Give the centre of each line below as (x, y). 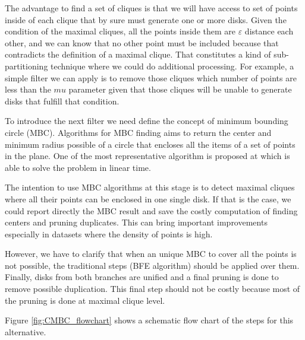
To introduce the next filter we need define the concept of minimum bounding (147, 121)
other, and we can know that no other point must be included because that (142, 42)
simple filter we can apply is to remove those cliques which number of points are (151, 77)
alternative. (26, 331)
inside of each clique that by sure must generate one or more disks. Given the (146, 19)
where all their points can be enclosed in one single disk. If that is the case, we (148, 198)
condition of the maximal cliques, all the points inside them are (120, 31)
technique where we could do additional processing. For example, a (172, 66)
